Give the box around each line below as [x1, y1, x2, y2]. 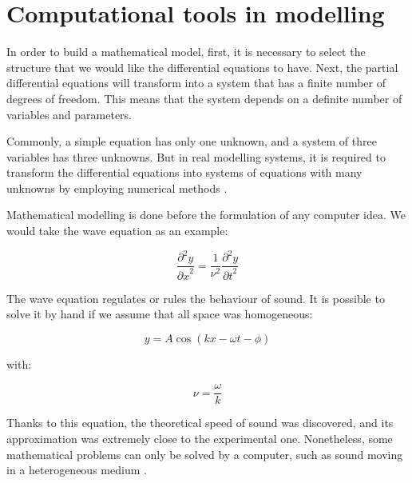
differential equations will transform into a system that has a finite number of [6, 74, 386, 91]
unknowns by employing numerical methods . [6, 179, 228, 196]
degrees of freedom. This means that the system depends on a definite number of [6, 90, 402, 106]
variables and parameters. [6, 106, 132, 122]
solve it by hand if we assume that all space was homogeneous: [6, 305, 313, 322]
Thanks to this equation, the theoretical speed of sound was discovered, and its [6, 414, 394, 431]
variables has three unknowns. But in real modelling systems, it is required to [6, 148, 386, 165]
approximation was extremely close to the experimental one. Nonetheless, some [6, 430, 393, 446]
